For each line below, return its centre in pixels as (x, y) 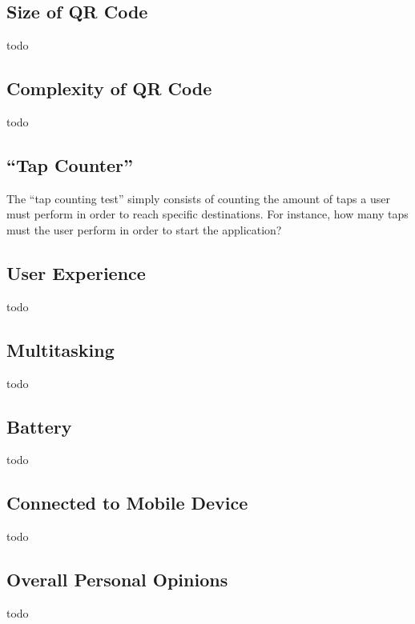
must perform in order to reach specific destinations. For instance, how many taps (207, 214)
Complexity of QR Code (109, 88)
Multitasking (60, 349)
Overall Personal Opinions (117, 580)
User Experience (76, 272)
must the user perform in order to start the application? (144, 229)
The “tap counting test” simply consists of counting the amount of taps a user (198, 198)
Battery (39, 426)
